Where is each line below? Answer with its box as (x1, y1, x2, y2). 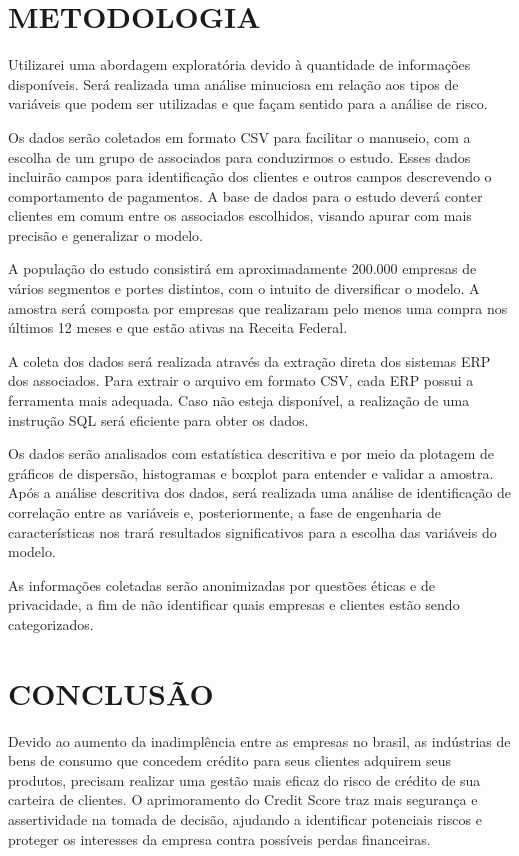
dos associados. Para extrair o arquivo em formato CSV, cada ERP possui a (8, 370, 474, 391)
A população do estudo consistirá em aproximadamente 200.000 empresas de (8, 258, 477, 279)
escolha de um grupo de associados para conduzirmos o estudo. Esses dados (8, 146, 471, 167)
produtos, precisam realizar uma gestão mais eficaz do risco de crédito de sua (8, 769, 481, 790)
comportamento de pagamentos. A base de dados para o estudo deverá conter (8, 185, 483, 206)
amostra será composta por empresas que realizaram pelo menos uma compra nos (8, 297, 508, 318)
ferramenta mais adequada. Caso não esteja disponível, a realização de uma (8, 390, 470, 411)
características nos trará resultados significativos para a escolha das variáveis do (8, 521, 497, 542)
